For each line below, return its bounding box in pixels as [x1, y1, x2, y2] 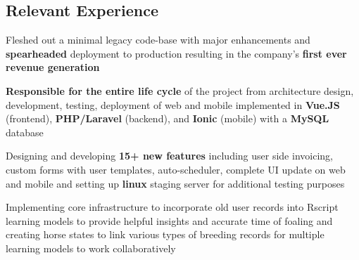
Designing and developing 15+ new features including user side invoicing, [6, 148, 333, 163]
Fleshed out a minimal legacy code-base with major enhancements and [6, 32, 310, 47]
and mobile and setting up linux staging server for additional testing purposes [6, 176, 345, 190]
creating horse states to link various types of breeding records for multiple [6, 227, 325, 242]
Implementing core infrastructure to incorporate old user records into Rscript [6, 200, 339, 214]
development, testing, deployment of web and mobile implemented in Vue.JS [6, 97, 340, 112]
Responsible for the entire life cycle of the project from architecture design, [6, 83, 354, 98]
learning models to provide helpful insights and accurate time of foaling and [6, 213, 333, 228]
